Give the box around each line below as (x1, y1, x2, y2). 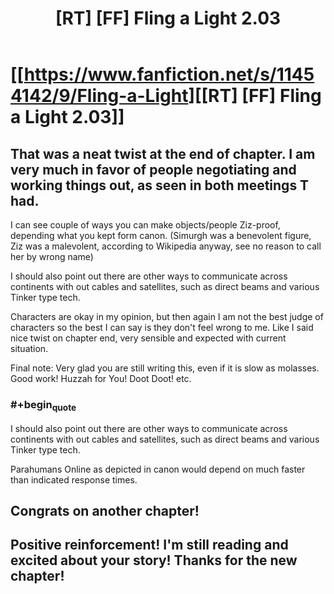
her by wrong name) (10, 251, 94, 262)
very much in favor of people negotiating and (10, 161, 297, 178)
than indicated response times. (10, 473, 138, 486)
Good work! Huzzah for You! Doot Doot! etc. (10, 373, 192, 384)
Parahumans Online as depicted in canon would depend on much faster (10, 463, 306, 475)
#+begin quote (10, 397, 77, 414)
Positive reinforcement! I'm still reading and (10, 537, 289, 554)
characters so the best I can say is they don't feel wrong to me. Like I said (10, 322, 314, 333)
